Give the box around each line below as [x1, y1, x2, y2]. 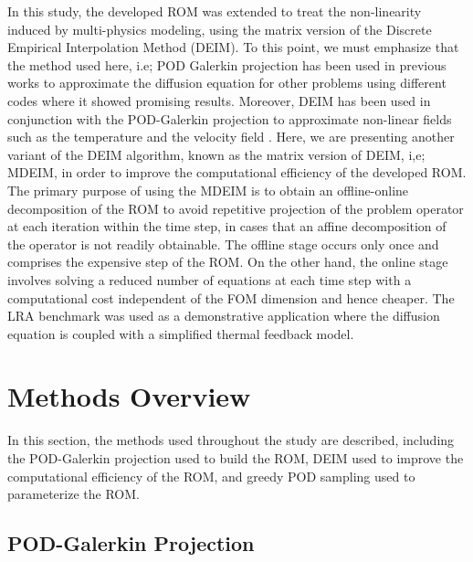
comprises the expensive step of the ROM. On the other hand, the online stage [7, 252, 448, 271]
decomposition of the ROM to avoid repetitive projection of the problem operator [7, 198, 464, 217]
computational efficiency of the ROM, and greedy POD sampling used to [7, 466, 415, 485]
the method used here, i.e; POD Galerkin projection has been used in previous [7, 55, 447, 74]
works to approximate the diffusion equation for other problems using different [7, 73, 447, 92]
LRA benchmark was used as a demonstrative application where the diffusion [7, 306, 440, 325]
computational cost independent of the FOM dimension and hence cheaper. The [7, 288, 455, 307]
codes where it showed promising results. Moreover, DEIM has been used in [7, 90, 431, 110]
